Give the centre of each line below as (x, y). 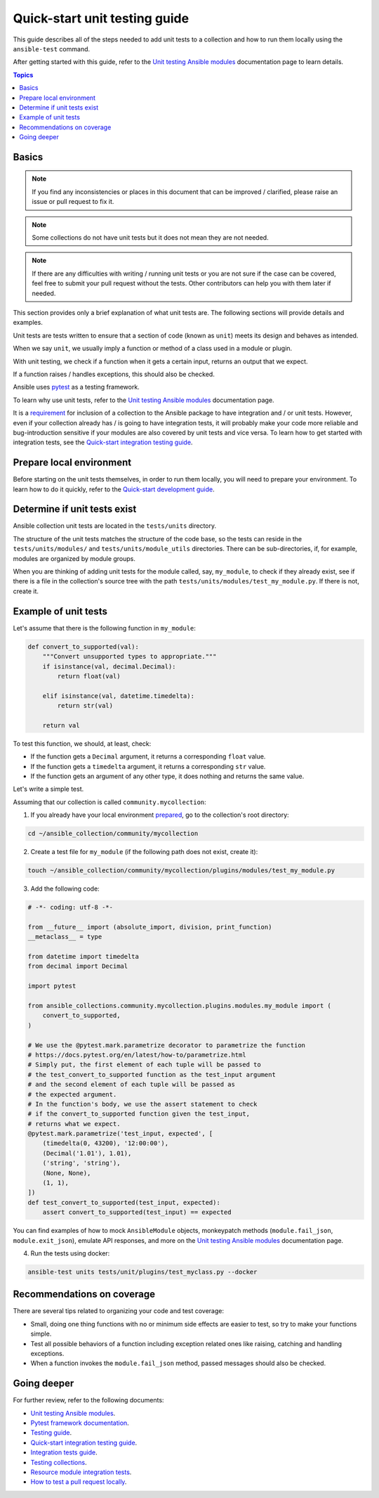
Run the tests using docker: (70, 1253)
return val (61, 725)
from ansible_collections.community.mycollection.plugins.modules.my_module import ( (179, 1006)
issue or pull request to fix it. (73, 202)
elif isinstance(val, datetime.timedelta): (118, 696)
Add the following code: (65, 889)
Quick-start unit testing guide (101, 18)
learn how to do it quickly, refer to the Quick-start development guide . (114, 489)
